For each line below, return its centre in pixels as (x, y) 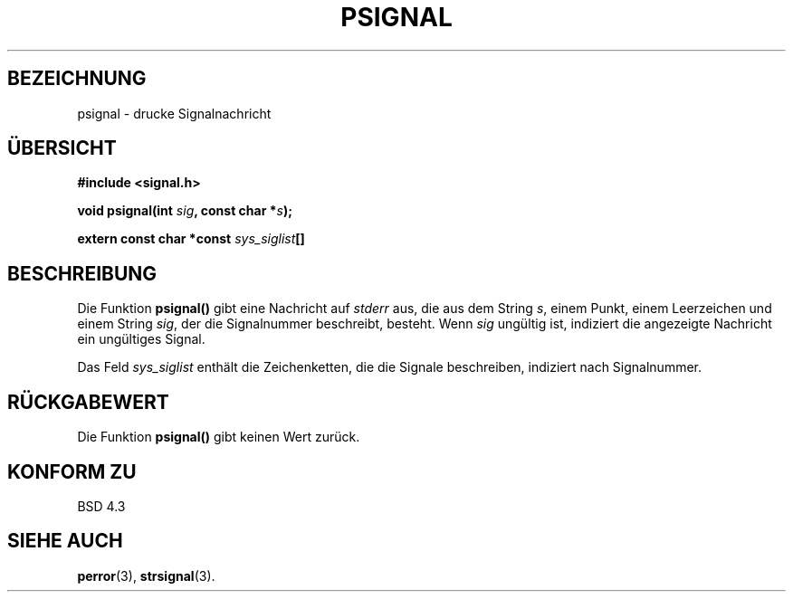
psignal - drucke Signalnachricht (174, 113)
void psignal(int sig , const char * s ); (185, 211)
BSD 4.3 (101, 506)
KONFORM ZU (72, 471)
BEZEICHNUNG (77, 79)
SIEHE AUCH (65, 541)
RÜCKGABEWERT (88, 402)
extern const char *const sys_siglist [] (191, 239)
